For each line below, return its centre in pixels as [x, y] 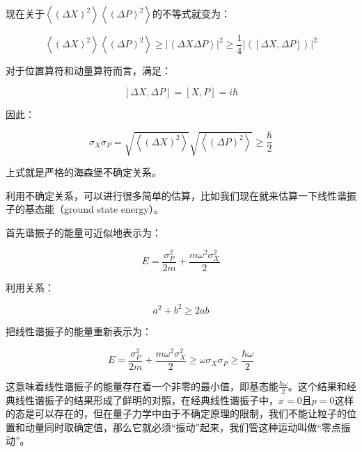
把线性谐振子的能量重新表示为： [79, 331]
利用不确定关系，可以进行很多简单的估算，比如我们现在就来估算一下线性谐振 [181, 195]
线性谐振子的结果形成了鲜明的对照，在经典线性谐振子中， [147, 399]
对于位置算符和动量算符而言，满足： [88, 71]
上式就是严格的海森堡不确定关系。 [84, 172]
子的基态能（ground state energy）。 [85, 209]
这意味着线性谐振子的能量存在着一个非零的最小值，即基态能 [142, 386]
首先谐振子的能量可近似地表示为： [84, 232]
